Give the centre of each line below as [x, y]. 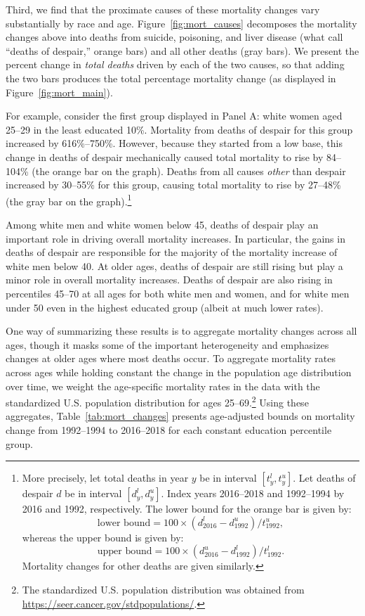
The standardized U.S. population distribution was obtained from [163, 589]
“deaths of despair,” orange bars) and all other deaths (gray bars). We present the [182, 50]
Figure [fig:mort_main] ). [59, 92]
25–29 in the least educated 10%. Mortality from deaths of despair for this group [179, 129]
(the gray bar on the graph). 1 [69, 200]
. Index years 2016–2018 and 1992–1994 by [253, 493]
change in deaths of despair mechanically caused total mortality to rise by [165, 156]
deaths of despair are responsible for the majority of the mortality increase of [172, 252]
